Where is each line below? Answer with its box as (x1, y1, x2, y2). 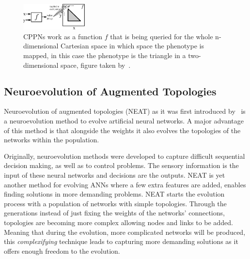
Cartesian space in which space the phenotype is (61, 41, 204, 51)
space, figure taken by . (61, 60, 131, 70)
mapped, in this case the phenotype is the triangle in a (23, 50, 186, 61)
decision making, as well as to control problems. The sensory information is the (4, 160, 239, 170)
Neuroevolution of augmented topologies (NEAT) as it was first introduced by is (4, 106, 246, 116)
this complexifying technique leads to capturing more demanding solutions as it (4, 236, 238, 246)
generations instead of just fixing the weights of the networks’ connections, (4, 208, 225, 218)
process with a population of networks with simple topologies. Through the (4, 198, 227, 208)
